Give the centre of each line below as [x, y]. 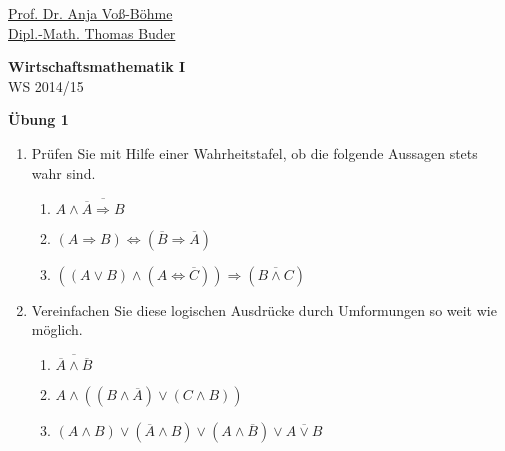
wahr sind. [63, 172]
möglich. [57, 329]
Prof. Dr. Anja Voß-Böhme [90, 13]
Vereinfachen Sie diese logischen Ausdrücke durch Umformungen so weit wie [264, 309]
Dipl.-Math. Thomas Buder [92, 32]
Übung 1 [38, 119]
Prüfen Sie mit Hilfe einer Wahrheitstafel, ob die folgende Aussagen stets [254, 152]
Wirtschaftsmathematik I [97, 66]
